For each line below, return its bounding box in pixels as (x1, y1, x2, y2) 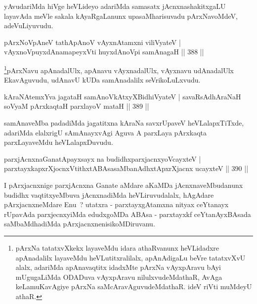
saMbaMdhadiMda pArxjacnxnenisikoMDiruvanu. (4, 218, 155, 229)
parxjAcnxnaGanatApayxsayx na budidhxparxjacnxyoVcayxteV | (4, 153, 201, 164)
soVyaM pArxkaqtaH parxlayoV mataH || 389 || (4, 101, 149, 111)
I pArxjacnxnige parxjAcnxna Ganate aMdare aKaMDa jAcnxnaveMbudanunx (4, 179, 243, 190)
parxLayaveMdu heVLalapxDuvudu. (4, 137, 113, 147)
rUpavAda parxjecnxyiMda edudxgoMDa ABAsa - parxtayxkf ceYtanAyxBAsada (4, 209, 251, 219)
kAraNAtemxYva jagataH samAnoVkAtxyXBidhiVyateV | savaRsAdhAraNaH (4, 91, 241, 101)
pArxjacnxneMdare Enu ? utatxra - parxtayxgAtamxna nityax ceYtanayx (4, 199, 229, 210)
